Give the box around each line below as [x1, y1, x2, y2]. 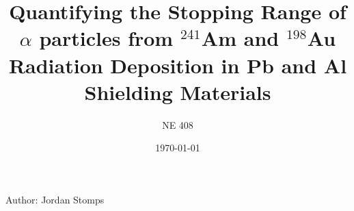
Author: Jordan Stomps [5, 192, 105, 206]
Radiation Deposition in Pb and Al [8, 51, 347, 79]
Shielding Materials [84, 77, 271, 105]
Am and [201, 24, 280, 52]
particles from [39, 24, 174, 52]
